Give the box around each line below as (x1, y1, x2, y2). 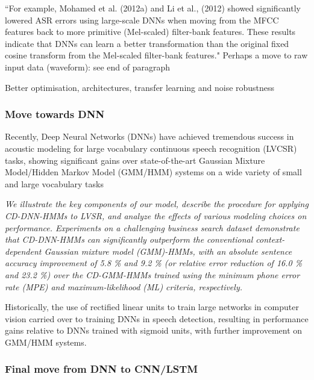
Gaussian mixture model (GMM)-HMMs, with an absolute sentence (44, 245, 292, 257)
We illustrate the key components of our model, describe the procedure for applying (5, 198, 309, 210)
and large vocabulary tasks (5, 177, 104, 190)
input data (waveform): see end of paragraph (5, 60, 170, 73)
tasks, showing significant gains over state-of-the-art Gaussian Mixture (5, 154, 265, 166)
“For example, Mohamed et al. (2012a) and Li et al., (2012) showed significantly (5, 2, 301, 14)
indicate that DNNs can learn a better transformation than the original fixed (5, 37, 289, 49)
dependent (5, 245, 42, 257)
